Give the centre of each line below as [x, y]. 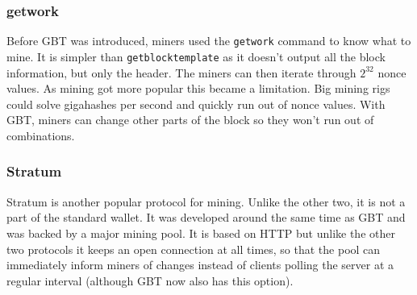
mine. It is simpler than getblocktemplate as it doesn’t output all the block [196, 56]
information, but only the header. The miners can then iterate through [181, 72]
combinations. [41, 135]
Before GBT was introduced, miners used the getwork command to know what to [209, 41]
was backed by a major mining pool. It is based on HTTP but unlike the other [201, 233]
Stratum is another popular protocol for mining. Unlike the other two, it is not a [206, 201]
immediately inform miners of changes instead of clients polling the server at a [200, 265]
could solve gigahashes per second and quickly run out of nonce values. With [196, 104]
